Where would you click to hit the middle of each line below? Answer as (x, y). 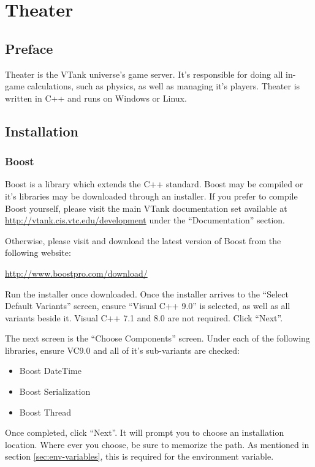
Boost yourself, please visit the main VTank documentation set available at (146, 208)
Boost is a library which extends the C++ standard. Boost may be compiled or (154, 184)
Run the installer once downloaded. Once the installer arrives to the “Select (147, 293)
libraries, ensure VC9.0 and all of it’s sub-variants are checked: (122, 350)
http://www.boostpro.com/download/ (76, 273)
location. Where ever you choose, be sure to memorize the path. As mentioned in (157, 444)
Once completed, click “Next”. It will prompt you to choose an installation (145, 432)
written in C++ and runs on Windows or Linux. (96, 98)
